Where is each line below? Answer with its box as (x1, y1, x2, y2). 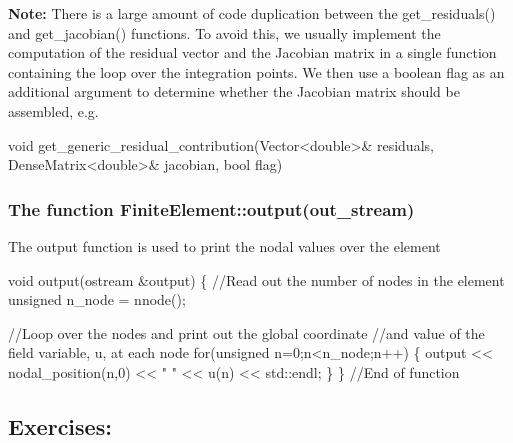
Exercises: (8, 410, 112, 441)
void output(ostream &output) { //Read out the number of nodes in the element (8, 269, 505, 290)
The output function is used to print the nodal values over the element (8, 235, 441, 256)
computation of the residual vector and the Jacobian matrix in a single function (8, 42, 497, 63)
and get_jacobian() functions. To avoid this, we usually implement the (8, 22, 441, 43)
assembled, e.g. (8, 100, 99, 121)
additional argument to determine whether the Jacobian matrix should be (8, 81, 460, 102)
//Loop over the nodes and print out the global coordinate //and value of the (8, 322, 485, 343)
